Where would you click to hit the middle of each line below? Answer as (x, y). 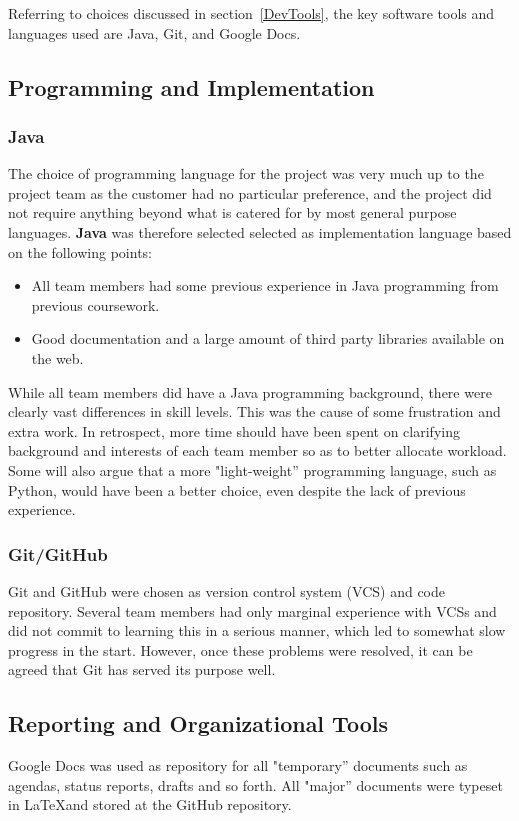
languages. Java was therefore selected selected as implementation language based (260, 231)
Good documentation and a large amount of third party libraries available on (268, 338)
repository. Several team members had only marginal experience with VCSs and (252, 610)
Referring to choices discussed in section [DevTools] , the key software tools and (251, 13)
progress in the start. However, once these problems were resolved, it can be (240, 649)
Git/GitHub (58, 553)
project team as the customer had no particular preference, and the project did (250, 192)
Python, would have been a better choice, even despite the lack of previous (237, 489)
